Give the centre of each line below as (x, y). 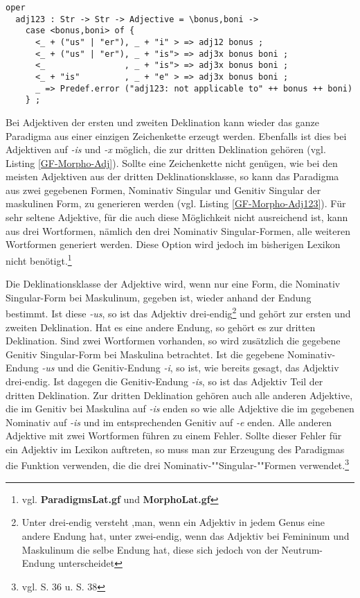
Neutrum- (302, 549)
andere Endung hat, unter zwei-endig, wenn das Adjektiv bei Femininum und (186, 535)
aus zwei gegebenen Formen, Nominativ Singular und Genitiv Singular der (163, 190)
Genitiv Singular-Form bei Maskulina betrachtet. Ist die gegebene (145, 354)
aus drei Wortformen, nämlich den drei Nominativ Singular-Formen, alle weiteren (178, 230)
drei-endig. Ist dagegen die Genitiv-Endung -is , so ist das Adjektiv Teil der (164, 381)
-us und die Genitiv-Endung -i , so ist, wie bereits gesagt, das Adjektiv (190, 368)
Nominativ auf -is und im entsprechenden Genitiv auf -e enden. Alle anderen (169, 422)
